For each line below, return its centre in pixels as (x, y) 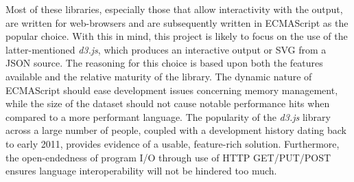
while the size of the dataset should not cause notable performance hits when (168, 103)
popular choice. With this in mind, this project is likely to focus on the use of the (177, 36)
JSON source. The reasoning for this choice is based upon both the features (164, 63)
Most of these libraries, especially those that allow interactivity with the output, (174, 9)
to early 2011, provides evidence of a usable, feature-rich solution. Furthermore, (173, 143)
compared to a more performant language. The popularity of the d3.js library (168, 116)
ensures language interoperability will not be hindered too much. (141, 171)
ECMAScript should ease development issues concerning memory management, (172, 90)
